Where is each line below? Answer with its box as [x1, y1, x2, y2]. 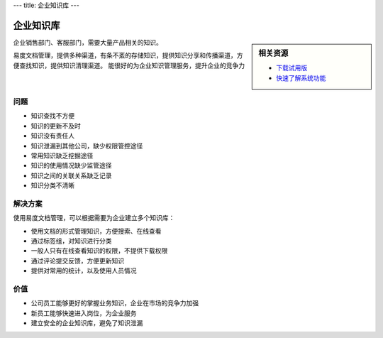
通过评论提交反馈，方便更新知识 [30, 256, 124, 265]
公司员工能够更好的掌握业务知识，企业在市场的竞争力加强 [30, 299, 199, 307]
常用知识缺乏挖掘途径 [30, 151, 94, 160]
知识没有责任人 [30, 131, 74, 140]
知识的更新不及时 [30, 121, 81, 130]
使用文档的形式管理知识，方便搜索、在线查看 [30, 227, 162, 235]
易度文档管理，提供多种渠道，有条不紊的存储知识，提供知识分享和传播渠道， [13, 51, 237, 60]
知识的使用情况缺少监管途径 [30, 161, 112, 170]
